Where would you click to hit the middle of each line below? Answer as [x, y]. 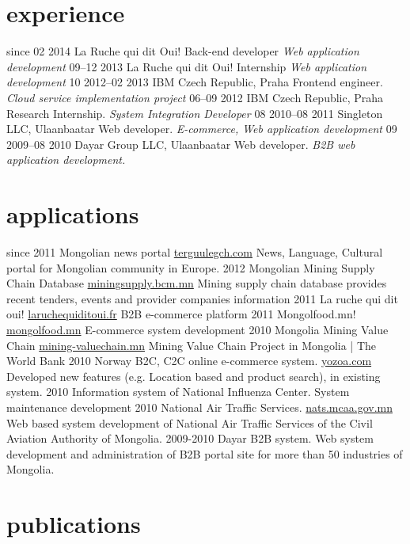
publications [74, 524]
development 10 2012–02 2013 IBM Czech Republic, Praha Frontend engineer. [195, 82]
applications [73, 214]
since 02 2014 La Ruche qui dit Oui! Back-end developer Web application [183, 51]
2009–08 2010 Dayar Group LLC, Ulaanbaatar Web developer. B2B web [181, 144]
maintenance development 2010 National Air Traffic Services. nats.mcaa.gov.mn [199, 407]
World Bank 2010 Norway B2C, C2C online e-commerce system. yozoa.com [189, 361]
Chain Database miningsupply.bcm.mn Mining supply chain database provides [197, 283]
